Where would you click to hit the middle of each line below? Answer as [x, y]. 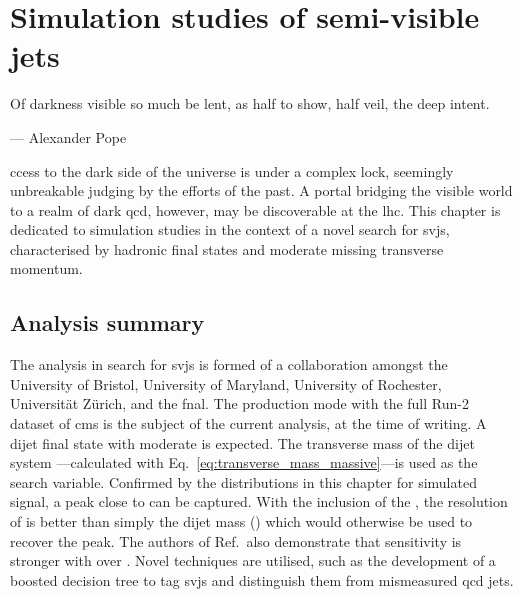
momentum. [46, 268]
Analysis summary [107, 322]
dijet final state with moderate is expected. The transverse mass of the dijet [242, 442]
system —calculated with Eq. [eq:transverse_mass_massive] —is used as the [244, 462]
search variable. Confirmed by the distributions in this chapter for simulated [243, 481]
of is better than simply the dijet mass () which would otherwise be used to [241, 521]
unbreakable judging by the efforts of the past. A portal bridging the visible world [261, 190]
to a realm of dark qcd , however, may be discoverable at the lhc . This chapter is [255, 209]
